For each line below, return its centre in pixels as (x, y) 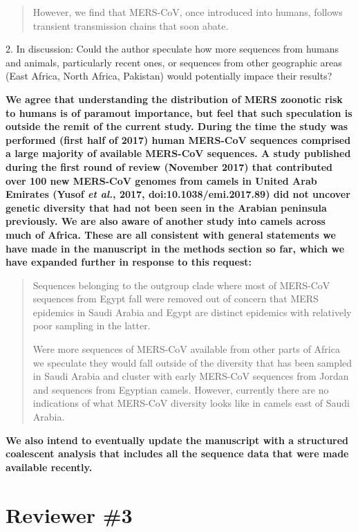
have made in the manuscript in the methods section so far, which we (175, 248)
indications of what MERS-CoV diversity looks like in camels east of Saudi (191, 403)
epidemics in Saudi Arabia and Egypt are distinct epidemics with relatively (192, 312)
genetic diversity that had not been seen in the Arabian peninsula (166, 207)
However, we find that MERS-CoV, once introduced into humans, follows (188, 12)
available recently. (49, 467)
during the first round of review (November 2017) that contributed (169, 166)
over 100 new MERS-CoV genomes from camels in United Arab (161, 180)
